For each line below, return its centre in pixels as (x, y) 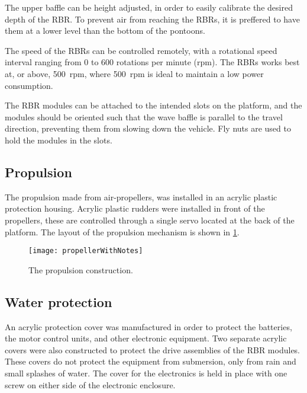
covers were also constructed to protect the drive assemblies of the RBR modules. (152, 349)
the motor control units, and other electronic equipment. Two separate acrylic (146, 338)
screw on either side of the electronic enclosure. (90, 384)
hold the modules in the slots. (59, 140)
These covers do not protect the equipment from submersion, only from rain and (151, 361)
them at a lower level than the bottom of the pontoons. (105, 31)
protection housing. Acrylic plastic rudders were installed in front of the (135, 208)
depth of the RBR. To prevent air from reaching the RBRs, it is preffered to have (152, 19)
